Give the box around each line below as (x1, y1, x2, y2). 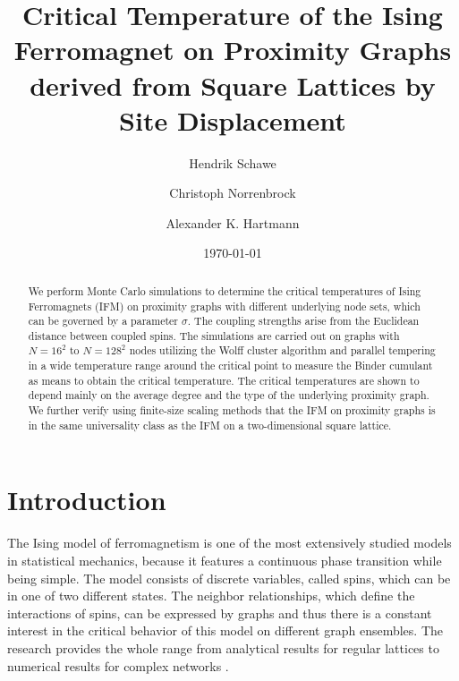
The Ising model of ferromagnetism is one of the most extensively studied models (7, 533, 452, 552)
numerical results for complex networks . (7, 656, 229, 675)
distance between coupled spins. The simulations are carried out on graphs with (28, 328, 400, 343)
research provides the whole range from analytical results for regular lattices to (7, 638, 439, 657)
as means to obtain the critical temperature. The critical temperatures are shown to (28, 372, 420, 387)
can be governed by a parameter (28, 313, 179, 328)
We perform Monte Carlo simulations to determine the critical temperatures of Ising (28, 283, 421, 298)
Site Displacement (119, 101, 346, 138)
